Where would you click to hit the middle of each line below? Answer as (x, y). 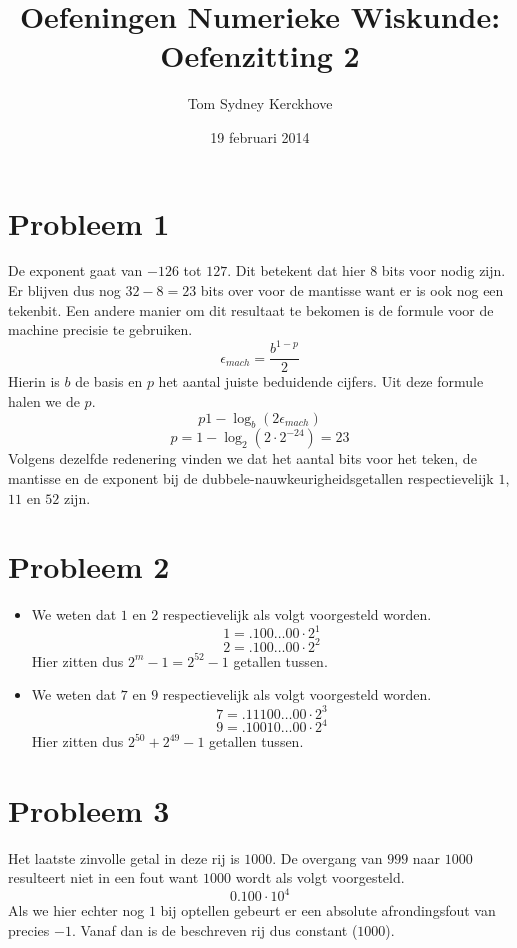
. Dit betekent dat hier (296, 270)
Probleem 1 (89, 222)
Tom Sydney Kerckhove (260, 103)
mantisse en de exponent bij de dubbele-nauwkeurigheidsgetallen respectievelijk (251, 477)
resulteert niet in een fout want (103, 877)
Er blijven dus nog (64, 290)
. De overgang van (327, 857)
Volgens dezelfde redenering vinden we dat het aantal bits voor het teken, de (242, 458)
